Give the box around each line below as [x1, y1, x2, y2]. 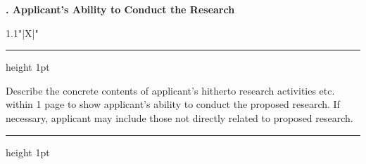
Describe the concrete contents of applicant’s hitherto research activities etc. [6, 83, 335, 97]
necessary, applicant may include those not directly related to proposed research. [6, 110, 353, 125]
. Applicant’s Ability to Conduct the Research [6, 2, 235, 16]
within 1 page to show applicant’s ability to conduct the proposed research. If [6, 97, 340, 111]
